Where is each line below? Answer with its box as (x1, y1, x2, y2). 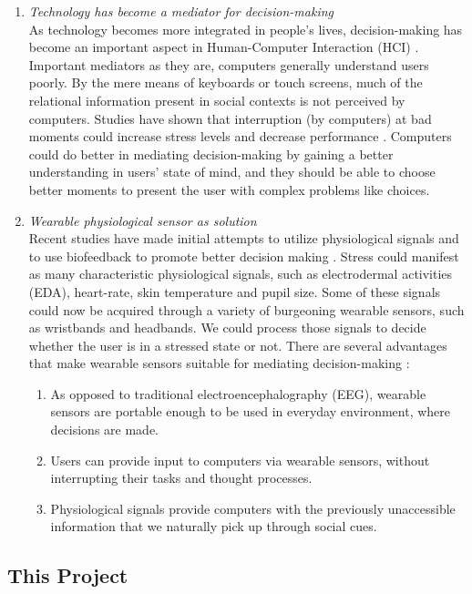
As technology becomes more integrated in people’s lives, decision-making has (28, 19, 463, 38)
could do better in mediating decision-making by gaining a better (28, 144, 394, 163)
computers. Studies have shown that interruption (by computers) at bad (28, 108, 432, 128)
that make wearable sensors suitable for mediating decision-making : (28, 353, 410, 373)
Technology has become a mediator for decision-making (28, 2, 334, 20)
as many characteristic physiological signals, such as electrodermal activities (28, 264, 453, 283)
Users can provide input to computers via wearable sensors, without (50, 450, 430, 469)
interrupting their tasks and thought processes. (50, 468, 313, 487)
